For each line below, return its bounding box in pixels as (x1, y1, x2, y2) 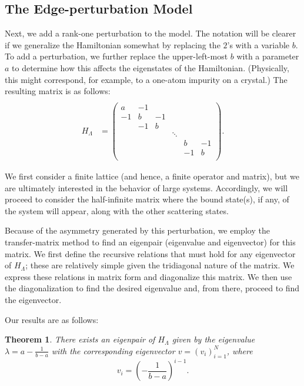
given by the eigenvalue (172, 333, 255, 345)
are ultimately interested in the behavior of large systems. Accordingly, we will (5, 181, 288, 194)
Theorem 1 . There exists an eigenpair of (5, 333, 155, 345)
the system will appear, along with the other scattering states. (5, 204, 229, 217)
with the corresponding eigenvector (51, 344, 175, 357)
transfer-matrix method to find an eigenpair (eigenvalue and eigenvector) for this (5, 236, 296, 248)
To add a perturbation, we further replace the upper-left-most (5, 50, 228, 62)
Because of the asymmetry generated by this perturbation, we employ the (5, 224, 270, 237)
